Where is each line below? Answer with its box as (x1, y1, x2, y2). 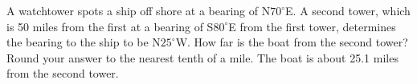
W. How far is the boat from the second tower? (175, 34, 408, 50)
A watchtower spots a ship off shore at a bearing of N (6, 2, 271, 18)
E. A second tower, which (285, 2, 411, 18)
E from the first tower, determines (228, 18, 396, 34)
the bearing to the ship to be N (6, 34, 161, 50)
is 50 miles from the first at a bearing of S (6, 18, 214, 34)
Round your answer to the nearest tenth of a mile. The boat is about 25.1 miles (6, 49, 399, 66)
